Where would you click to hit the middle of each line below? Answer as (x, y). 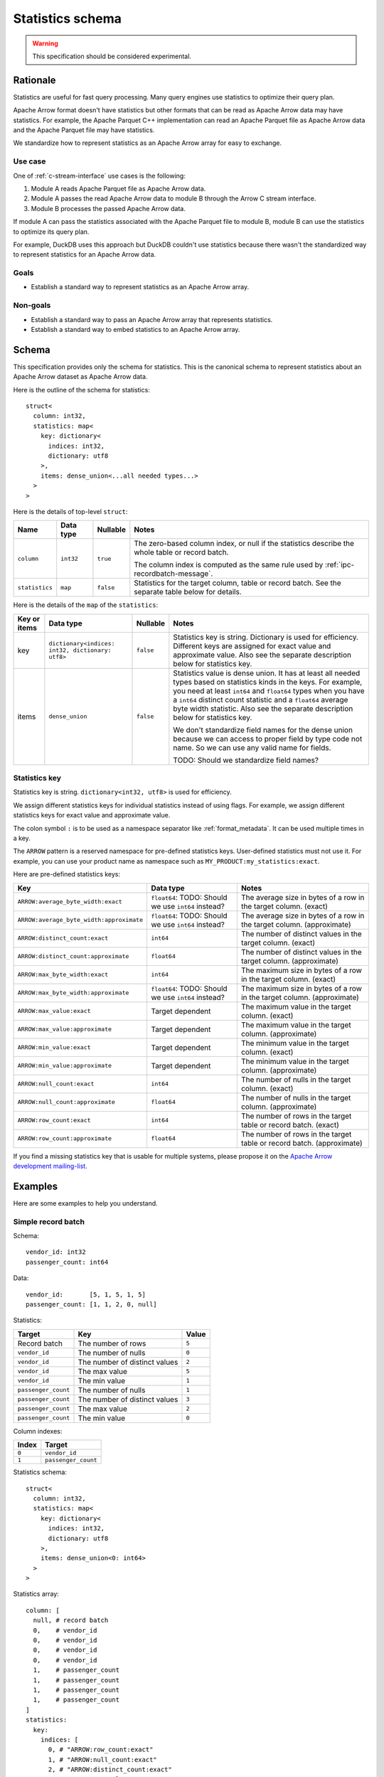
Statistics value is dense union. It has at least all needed (267, 673)
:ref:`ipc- (340, 565)
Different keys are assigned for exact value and (252, 645)
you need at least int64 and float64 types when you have (269, 691)
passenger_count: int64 (67, 1262)
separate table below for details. (188, 592)
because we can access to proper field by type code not (268, 739)
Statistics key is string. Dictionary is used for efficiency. (266, 637)
